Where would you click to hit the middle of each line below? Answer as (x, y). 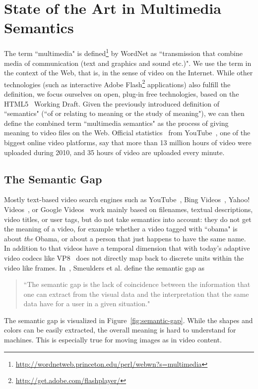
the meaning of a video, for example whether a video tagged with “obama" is (121, 229)
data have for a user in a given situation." (87, 304)
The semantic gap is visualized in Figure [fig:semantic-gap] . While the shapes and (129, 320)
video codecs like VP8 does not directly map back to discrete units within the (124, 257)
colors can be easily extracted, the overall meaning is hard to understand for (120, 330)
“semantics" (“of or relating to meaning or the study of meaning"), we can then (124, 113)
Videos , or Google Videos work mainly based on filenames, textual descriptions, (129, 209)
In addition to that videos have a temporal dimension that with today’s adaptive (127, 248)
